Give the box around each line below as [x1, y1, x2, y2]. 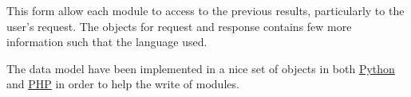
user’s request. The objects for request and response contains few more [6, 17, 352, 34]
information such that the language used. [6, 33, 207, 50]
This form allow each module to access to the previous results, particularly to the [6, 2, 405, 18]
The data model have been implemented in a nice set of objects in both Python [6, 60, 395, 76]
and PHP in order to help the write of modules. [6, 76, 239, 92]
